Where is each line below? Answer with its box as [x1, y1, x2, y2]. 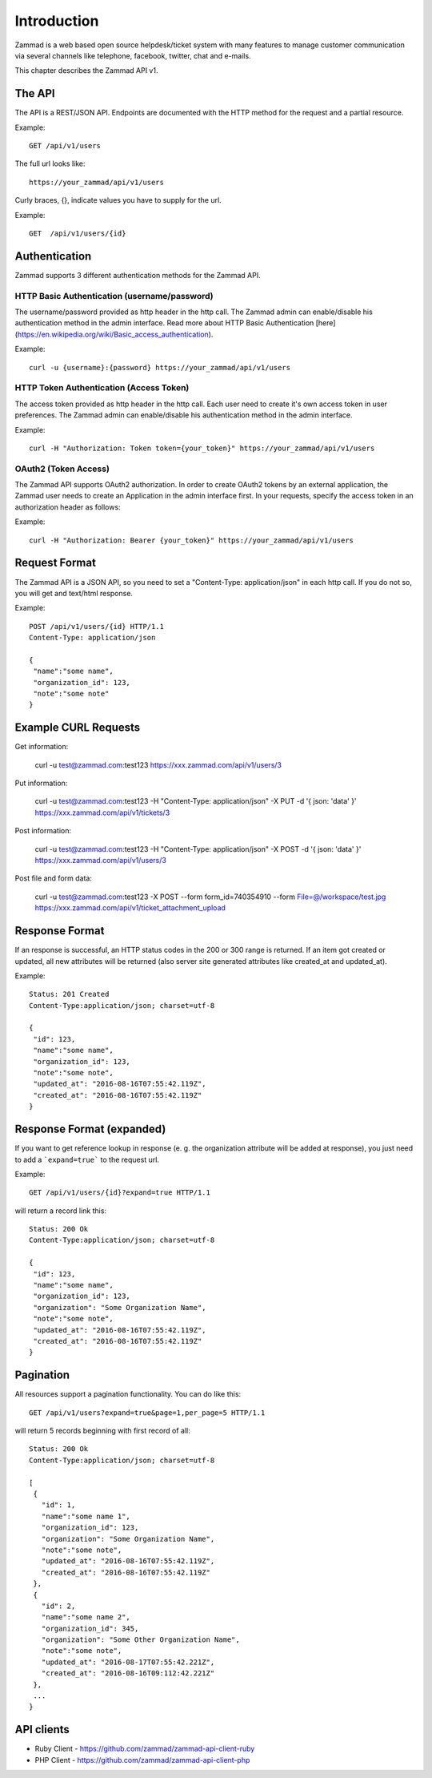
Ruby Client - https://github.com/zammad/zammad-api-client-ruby [34, 1744, 255, 1754]
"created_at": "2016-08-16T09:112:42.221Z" [41, 1669, 215, 1678]
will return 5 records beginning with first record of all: [14, 1426, 191, 1436]
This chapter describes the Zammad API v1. [14, 66, 158, 75]
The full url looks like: [14, 159, 86, 168]
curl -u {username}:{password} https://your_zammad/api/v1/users [29, 363, 291, 372]
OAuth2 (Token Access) [14, 463, 110, 474]
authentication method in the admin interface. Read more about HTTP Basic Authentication [14, 318, 314, 328]
